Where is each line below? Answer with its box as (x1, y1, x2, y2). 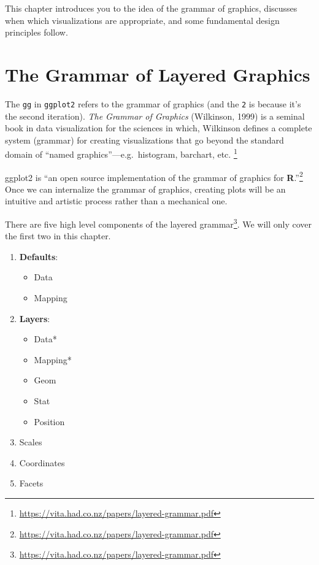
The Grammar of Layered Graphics (5, 61, 310, 86)
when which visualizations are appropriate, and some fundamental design (5, 13, 280, 26)
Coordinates (19, 456, 65, 469)
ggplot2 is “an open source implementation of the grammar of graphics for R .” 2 (5, 169, 303, 183)
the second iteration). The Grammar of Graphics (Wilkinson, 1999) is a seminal (5, 109, 305, 122)
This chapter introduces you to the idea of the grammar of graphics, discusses (5, 2, 298, 14)
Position (34, 415, 65, 428)
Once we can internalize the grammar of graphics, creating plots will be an (5, 182, 286, 195)
